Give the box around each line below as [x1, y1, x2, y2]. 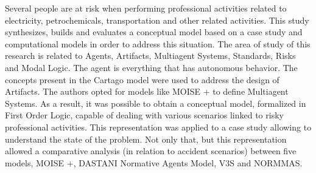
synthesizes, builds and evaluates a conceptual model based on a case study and [5, 25, 303, 38]
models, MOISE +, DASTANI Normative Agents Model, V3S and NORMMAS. [5, 156, 303, 169]
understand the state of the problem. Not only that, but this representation [5, 132, 287, 145]
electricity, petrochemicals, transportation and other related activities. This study [5, 13, 309, 26]
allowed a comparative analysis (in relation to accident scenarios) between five [5, 144, 297, 157]
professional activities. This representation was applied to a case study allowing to [5, 120, 312, 133]
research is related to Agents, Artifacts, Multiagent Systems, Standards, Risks [5, 49, 296, 62]
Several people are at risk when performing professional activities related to [5, 2, 287, 14]
